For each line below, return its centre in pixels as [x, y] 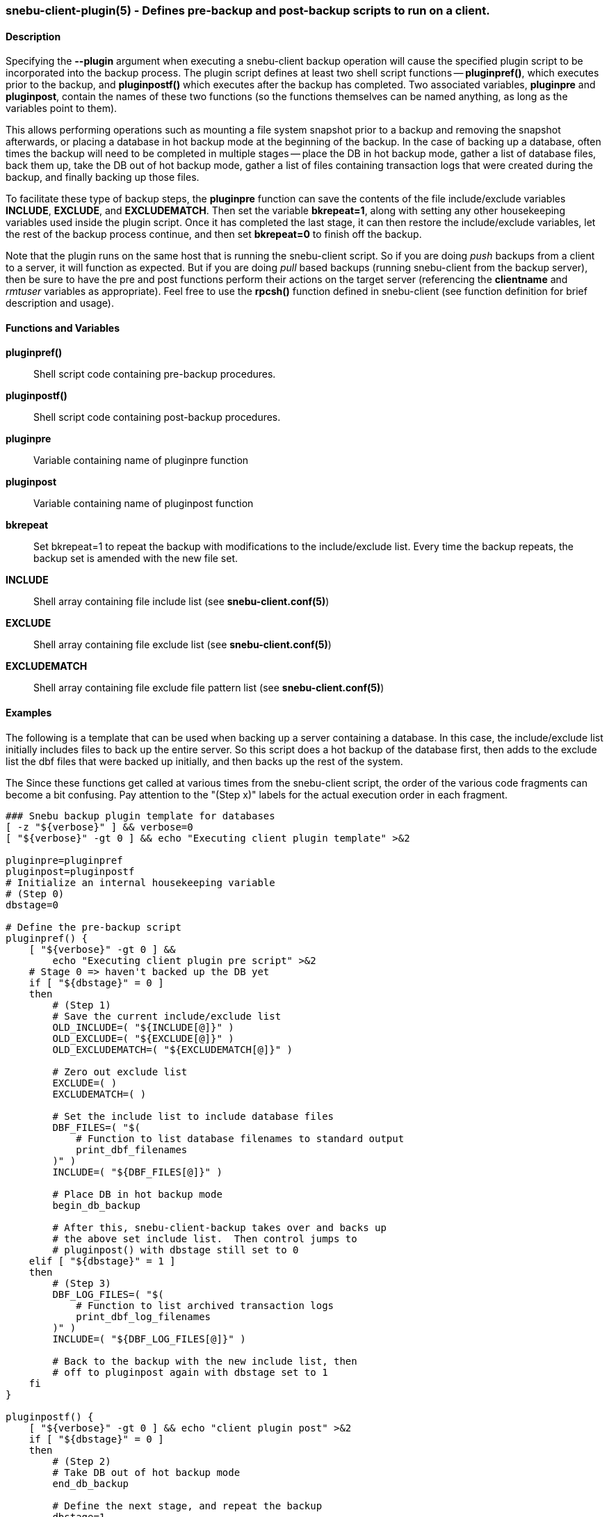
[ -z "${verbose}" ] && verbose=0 [99, 827]
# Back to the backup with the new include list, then [205, 1361]
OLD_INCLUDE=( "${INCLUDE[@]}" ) [143, 1027]
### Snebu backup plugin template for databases [140, 816]
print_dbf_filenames [132, 1149]
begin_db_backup [96, 1205]
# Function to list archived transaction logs [205, 1305]
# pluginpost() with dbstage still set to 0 [176, 1250]
